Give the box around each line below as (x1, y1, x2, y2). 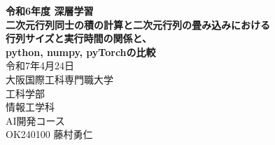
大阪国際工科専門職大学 (6, 71, 113, 86)
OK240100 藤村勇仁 (6, 127, 93, 141)
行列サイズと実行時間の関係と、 (6, 31, 153, 46)
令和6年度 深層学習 (6, 4, 94, 18)
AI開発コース (6, 113, 65, 127)
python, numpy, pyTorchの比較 (6, 44, 156, 59)
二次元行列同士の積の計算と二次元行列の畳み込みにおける (6, 17, 270, 32)
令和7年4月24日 (6, 58, 74, 73)
